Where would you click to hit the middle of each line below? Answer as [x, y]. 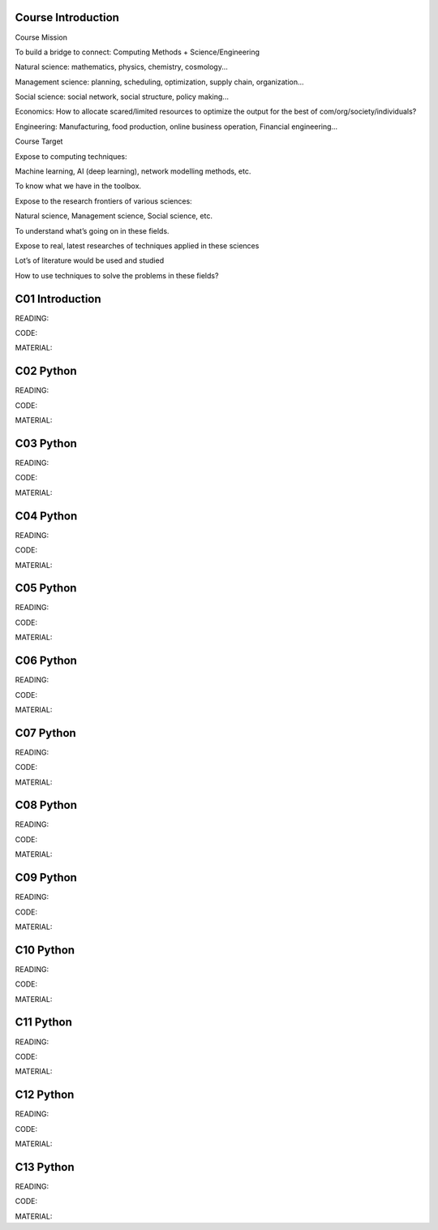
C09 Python [46, 877]
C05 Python [46, 588]
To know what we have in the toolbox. [78, 186]
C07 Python [45, 733]
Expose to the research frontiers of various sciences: [103, 201]
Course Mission [41, 37]
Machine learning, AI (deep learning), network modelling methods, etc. [133, 171]
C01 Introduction [58, 299]
